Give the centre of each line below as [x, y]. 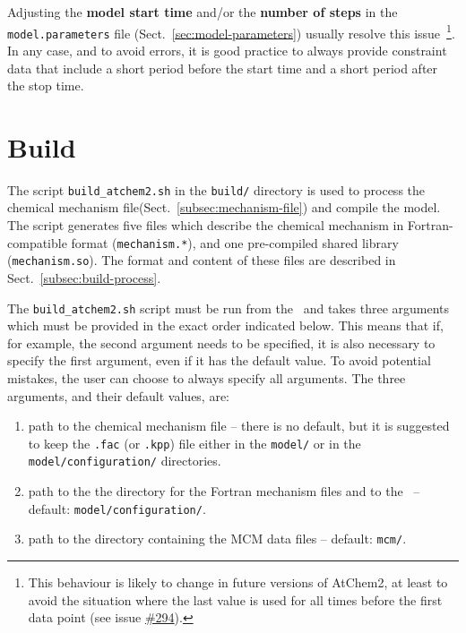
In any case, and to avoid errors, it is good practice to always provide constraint [227, 50]
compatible [37, 242]
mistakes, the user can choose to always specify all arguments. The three [207, 378]
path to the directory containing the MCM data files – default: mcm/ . [217, 539]
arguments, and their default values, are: [119, 395]
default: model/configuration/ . [117, 508]
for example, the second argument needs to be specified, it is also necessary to [221, 342]
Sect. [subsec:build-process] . [84, 277]
